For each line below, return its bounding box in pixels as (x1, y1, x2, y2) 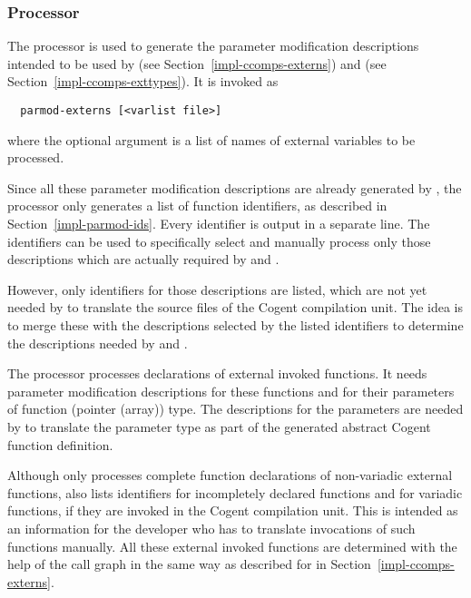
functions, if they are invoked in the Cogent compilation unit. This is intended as (7, 501, 458, 520)
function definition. (7, 435, 113, 454)
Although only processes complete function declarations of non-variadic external (7, 466, 453, 485)
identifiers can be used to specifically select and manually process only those (7, 231, 431, 250)
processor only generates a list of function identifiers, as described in (7, 196, 388, 215)
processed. (7, 148, 64, 167)
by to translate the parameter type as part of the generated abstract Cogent (7, 417, 431, 436)
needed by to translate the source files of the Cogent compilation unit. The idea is (7, 298, 464, 317)
